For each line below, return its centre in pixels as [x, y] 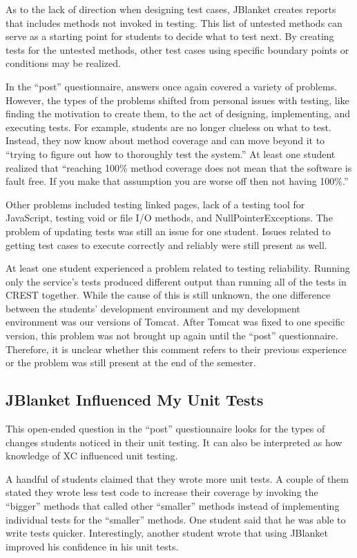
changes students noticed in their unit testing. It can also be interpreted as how [174, 442]
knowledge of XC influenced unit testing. [92, 456]
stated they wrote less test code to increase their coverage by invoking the [162, 492]
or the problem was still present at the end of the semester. [131, 362]
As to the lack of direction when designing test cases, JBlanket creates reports [171, 9]
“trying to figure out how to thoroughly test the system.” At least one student [171, 153]
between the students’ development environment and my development [153, 308]
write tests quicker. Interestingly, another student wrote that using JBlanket [167, 533]
